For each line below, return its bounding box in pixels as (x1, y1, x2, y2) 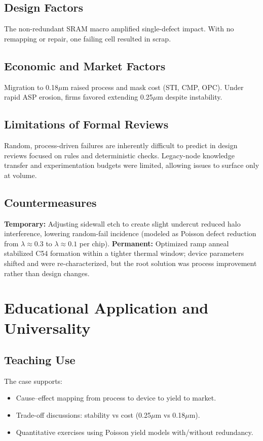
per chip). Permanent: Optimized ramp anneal (79, 238, 229, 248)
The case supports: (4, 375, 62, 386)
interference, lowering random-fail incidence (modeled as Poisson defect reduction (4, 228, 256, 239)
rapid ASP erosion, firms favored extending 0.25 (4, 92, 153, 102)
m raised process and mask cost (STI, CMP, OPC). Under (62, 81, 244, 92)
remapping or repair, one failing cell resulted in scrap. (4, 33, 171, 43)
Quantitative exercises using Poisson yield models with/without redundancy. (16, 426, 253, 437)
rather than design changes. (4, 268, 90, 278)
